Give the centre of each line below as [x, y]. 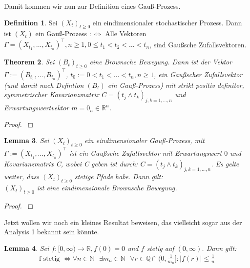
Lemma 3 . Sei [27, 140]
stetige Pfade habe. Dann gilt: [119, 176]
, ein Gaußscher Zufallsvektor [198, 74]
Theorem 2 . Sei [29, 62]
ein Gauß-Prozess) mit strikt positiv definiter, [176, 85]
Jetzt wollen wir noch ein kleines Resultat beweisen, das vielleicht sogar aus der [123, 222]
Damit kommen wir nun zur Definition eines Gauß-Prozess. [92, 6]
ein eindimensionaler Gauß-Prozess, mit [145, 140]
